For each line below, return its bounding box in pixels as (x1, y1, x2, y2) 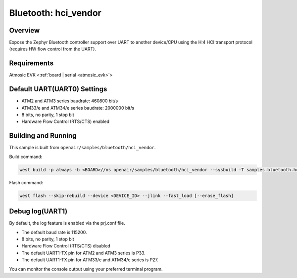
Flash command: (9, 179, 43, 185)
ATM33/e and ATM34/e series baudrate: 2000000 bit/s (21, 105, 135, 111)
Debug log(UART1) (9, 207, 68, 216)
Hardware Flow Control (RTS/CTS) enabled (21, 119, 110, 124)
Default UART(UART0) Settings (9, 85, 107, 93)
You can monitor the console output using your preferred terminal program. (9, 266, 163, 272)
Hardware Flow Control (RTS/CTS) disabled (21, 243, 111, 249)
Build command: (9, 154, 43, 159)
